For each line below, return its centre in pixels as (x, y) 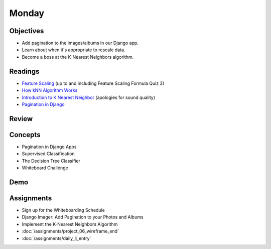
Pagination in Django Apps (49, 147)
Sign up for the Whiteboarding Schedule (63, 210)
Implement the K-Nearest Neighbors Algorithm (70, 224)
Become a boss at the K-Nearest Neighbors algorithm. (78, 57)
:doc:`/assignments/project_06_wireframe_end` (70, 231)
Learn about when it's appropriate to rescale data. (74, 50)
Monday (27, 13)
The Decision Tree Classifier (51, 161)
